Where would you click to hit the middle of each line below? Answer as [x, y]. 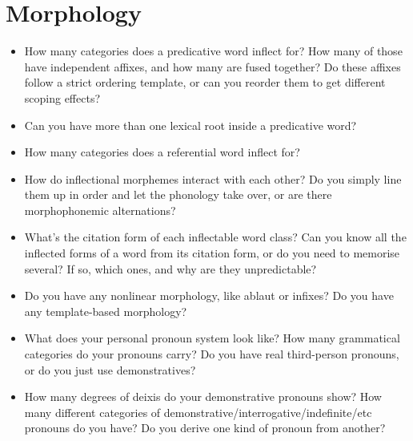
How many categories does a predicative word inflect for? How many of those [213, 51]
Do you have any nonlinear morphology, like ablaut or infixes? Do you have [209, 295]
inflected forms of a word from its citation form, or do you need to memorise [212, 253]
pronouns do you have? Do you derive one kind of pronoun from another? [205, 428]
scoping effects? [62, 97]
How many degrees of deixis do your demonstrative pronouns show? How [203, 396]
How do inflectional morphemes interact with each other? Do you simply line [213, 178]
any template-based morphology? [106, 311]
